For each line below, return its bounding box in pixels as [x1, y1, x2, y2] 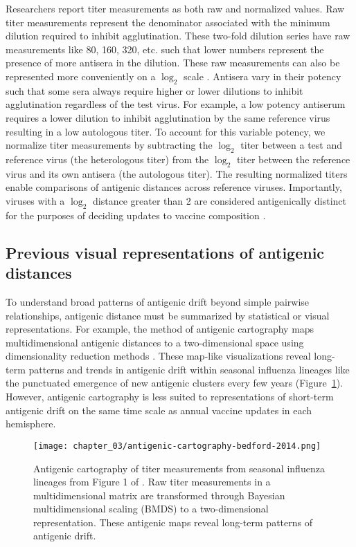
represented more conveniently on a [6, 68, 156, 83]
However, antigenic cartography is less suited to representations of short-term [6, 389, 334, 404]
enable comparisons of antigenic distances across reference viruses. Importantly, [6, 180, 342, 194]
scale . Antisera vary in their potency [184, 68, 341, 83]
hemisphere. [6, 416, 56, 431]
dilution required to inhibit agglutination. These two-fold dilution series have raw [6, 28, 350, 43]
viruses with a [6, 193, 65, 207]
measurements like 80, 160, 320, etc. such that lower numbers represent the [6, 41, 324, 56]
